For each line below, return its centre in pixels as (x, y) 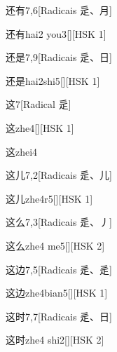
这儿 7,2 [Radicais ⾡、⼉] (59, 175)
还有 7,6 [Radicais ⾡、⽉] (59, 10)
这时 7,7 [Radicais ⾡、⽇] (59, 316)
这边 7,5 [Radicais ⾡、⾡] (59, 269)
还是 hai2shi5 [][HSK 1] (53, 80)
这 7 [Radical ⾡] (39, 104)
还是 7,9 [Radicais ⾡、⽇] (59, 57)
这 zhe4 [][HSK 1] (40, 127)
